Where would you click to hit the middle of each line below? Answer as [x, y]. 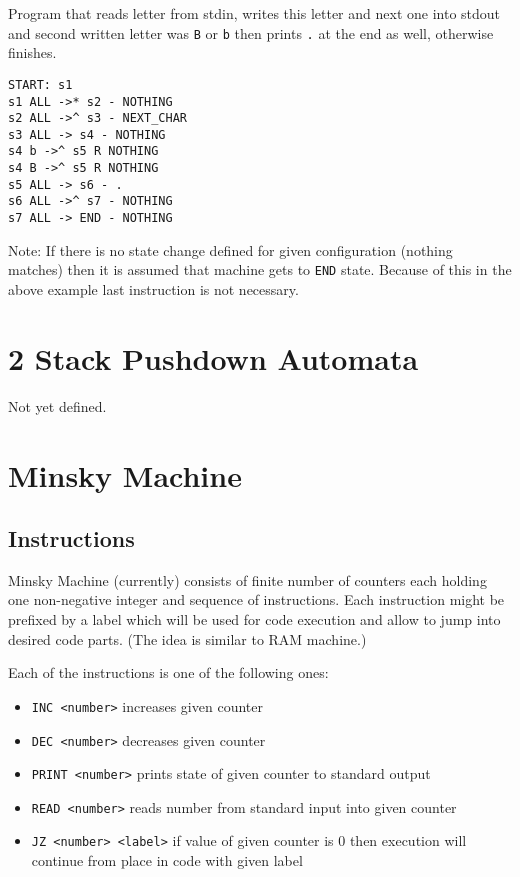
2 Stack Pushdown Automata [213, 357]
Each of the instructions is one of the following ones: [168, 672]
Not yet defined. [57, 405]
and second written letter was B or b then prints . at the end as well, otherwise [251, 32]
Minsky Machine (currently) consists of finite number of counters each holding [247, 579]
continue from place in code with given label [167, 860]
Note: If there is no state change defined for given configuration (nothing [230, 249]
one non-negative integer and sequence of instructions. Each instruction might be [256, 599]
